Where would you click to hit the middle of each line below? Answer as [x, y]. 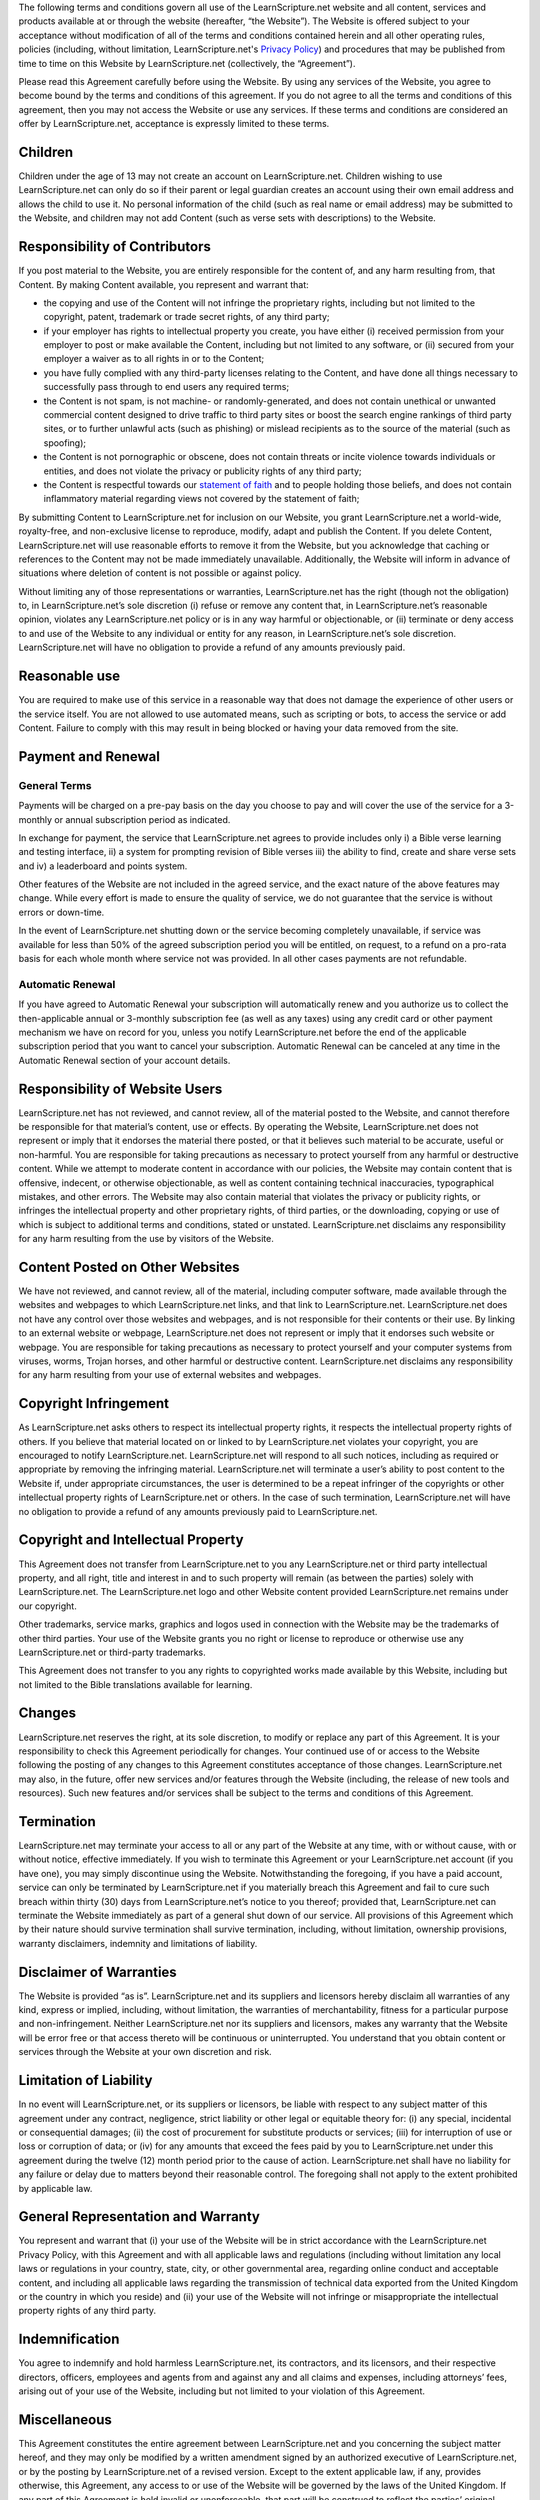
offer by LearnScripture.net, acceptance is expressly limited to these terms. [174, 124]
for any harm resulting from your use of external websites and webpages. [170, 1375]
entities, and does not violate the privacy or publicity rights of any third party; [202, 471]
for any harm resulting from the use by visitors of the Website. [146, 1239]
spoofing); [65, 442]
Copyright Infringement [94, 1403]
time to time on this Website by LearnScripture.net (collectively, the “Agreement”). [187, 63]
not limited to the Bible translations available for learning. [135, 1684]
